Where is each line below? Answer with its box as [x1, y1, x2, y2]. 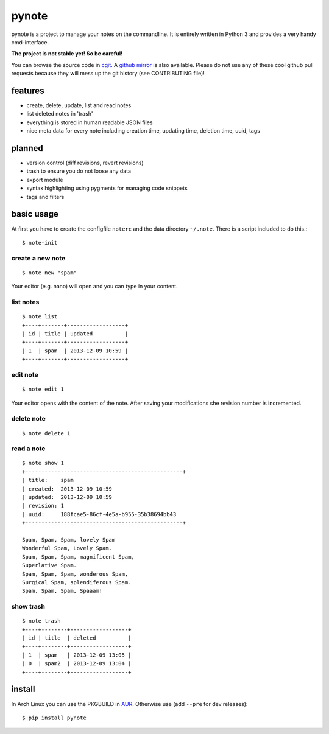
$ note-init [22, 239, 58, 246]
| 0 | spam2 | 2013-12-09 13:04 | [22, 660, 132, 667]
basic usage [11, 209, 59, 219]
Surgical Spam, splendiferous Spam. [22, 579, 132, 585]
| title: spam [22, 477, 74, 484]
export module [26, 176, 63, 183]
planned [11, 143, 44, 153]
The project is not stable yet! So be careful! [11, 50, 123, 57]
